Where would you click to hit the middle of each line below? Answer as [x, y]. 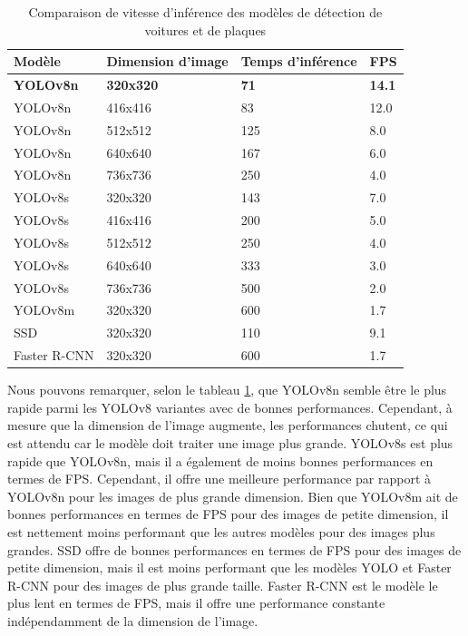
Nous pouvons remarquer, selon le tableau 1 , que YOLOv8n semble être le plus [227, 390]
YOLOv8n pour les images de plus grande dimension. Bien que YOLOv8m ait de [233, 496]
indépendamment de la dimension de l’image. [133, 620]
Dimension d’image [167, 61]
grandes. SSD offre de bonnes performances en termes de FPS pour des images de [234, 549]
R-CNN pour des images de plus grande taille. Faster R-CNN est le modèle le [223, 585]
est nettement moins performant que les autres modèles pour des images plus [221, 532]
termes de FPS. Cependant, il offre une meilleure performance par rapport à [219, 479]
